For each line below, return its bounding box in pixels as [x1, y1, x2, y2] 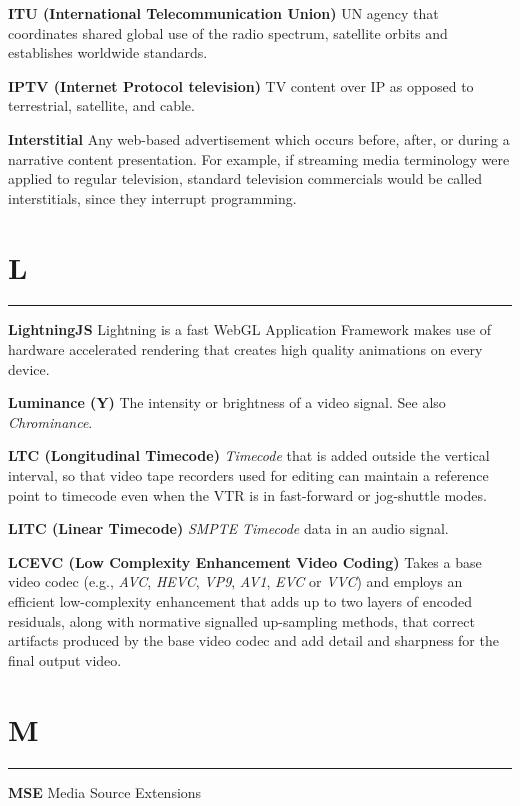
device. [8, 358, 50, 379]
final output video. [8, 649, 122, 670]
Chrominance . [8, 411, 93, 432]
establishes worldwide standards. [8, 42, 208, 63]
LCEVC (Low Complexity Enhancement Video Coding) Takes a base [8, 551, 482, 572]
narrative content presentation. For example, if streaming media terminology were [8, 148, 510, 169]
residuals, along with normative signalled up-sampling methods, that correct [8, 610, 475, 631]
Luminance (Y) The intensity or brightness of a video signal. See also [8, 392, 446, 413]
